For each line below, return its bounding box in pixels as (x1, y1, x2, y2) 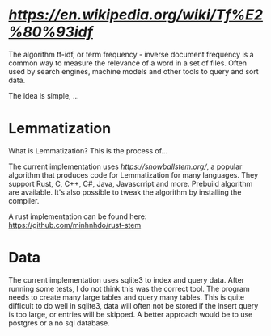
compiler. (8, 195, 40, 205)
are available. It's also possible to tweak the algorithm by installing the (8, 187, 242, 197)
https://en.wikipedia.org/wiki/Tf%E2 (8, 6, 264, 24)
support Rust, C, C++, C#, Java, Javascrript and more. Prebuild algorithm (8, 178, 253, 188)
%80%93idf (8, 23, 93, 41)
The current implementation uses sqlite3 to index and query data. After (8, 275, 245, 284)
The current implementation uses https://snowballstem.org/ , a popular (8, 162, 243, 171)
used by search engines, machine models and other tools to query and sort (8, 66, 259, 76)
